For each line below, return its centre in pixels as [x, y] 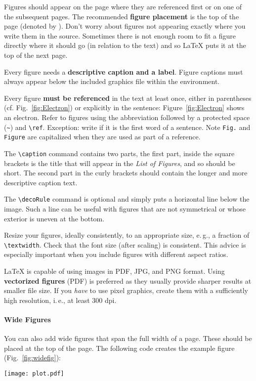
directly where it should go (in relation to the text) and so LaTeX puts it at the [125, 45]
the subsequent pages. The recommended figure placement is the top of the [122, 16]
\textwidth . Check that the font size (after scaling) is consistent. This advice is [125, 244]
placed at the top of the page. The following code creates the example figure [119, 348]
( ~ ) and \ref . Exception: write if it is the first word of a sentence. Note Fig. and [127, 127]
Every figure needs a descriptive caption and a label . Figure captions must [124, 71]
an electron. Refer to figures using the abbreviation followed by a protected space [127, 117]
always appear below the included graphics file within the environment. [112, 81]
